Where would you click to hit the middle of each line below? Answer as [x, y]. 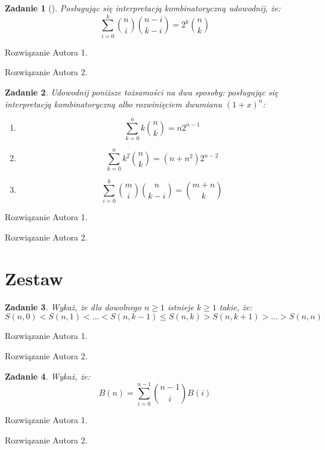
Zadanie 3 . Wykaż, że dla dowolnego [73, 306]
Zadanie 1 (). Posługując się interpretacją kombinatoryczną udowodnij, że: [143, 8]
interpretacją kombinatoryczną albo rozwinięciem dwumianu [114, 104]
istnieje [181, 306]
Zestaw [34, 278]
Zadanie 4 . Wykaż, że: [48, 376]
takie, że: [236, 306]
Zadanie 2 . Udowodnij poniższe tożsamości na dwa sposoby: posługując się [142, 92]
